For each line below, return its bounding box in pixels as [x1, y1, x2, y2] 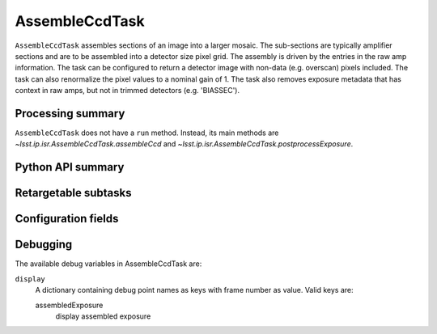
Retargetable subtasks [15, 186, 133, 200]
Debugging [15, 238, 73, 252]
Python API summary [15, 160, 125, 174]
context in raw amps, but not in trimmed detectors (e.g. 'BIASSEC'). [15, 86, 240, 95]
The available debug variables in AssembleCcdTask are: [15, 259, 202, 268]
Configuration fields [15, 212, 119, 226]
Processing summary [15, 106, 125, 120]
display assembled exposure [55, 311, 151, 321]
